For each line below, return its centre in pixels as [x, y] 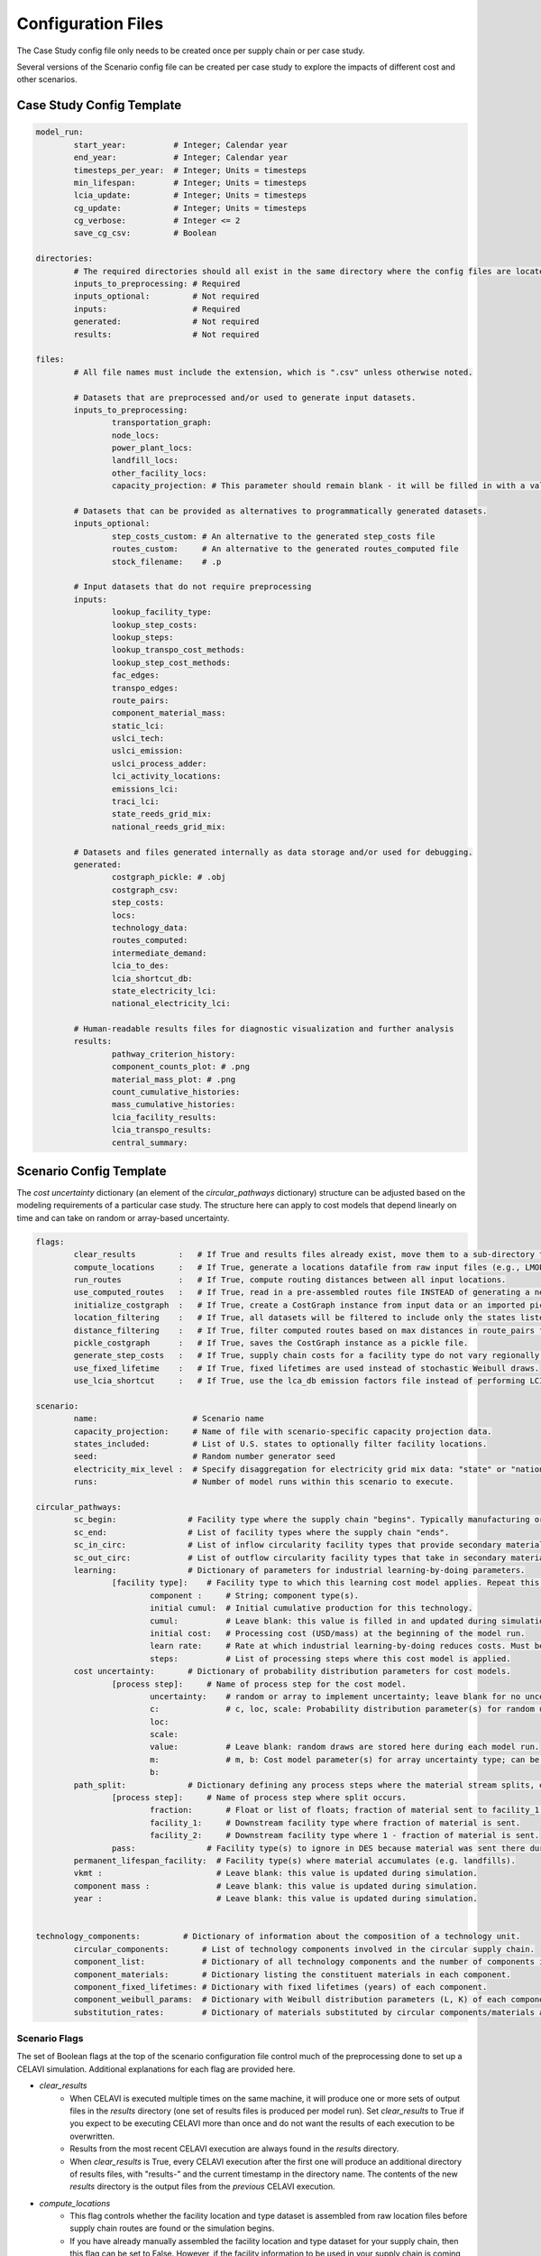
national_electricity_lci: [171, 1003]
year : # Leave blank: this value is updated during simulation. [275, 1899]
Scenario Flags [50, 2039]
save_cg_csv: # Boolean [145, 233]
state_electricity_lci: [164, 991]
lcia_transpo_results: [161, 1130]
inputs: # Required [157, 309]
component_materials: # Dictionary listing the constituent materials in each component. [292, 1974]
